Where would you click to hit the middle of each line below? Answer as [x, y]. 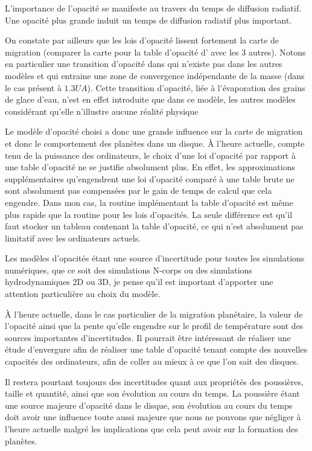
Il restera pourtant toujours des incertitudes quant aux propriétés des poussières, [154, 381]
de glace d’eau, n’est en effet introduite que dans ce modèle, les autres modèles [150, 99]
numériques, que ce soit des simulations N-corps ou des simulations [129, 270]
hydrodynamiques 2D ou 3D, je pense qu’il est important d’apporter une [139, 282]
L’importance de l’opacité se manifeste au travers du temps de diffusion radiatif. [153, 8]
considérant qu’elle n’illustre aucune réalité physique [102, 111]
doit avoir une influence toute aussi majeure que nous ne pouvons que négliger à [153, 417]
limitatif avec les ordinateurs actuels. [73, 238]
